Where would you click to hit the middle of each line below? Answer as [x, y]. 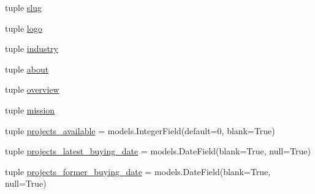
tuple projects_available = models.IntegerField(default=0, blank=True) [140, 130]
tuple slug [23, 7]
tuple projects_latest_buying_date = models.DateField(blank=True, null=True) [158, 151]
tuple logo [24, 28]
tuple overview [32, 89]
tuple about [27, 69]
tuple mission [30, 110]
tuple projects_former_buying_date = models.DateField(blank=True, [138, 171]
